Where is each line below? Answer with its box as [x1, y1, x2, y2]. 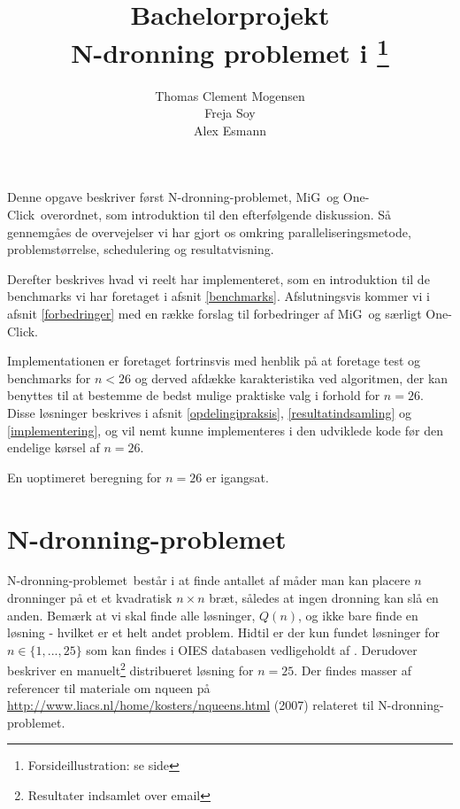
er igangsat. [205, 467, 269, 486]
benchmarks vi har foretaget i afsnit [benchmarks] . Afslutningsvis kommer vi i [7, 287, 430, 305]
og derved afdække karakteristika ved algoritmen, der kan [134, 368, 448, 387]
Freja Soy [204, 104, 256, 122]
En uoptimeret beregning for [7, 467, 162, 486]
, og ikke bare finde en [298, 605, 418, 624]
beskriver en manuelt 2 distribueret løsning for [7, 659, 254, 680]
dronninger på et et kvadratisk [7, 589, 172, 607]
